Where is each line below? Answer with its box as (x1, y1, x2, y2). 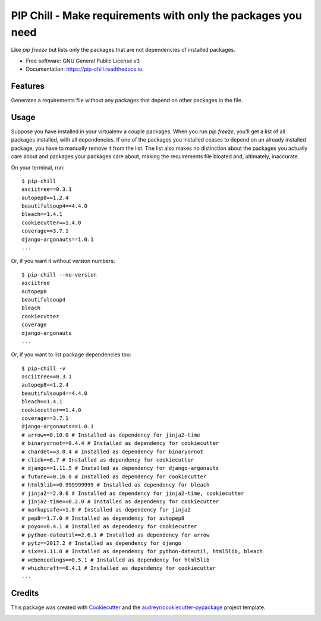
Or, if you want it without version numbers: (11, 258, 115, 265)
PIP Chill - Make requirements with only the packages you (11, 9, 303, 22)
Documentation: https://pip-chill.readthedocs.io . (26, 65, 144, 73)
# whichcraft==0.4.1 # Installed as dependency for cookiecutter (21, 565, 216, 572)
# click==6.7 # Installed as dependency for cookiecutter (21, 457, 194, 463)
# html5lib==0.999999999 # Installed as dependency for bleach (21, 482, 210, 488)
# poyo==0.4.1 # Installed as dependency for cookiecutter (21, 523, 197, 530)
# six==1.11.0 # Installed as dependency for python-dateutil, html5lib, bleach (21, 548, 263, 555)
